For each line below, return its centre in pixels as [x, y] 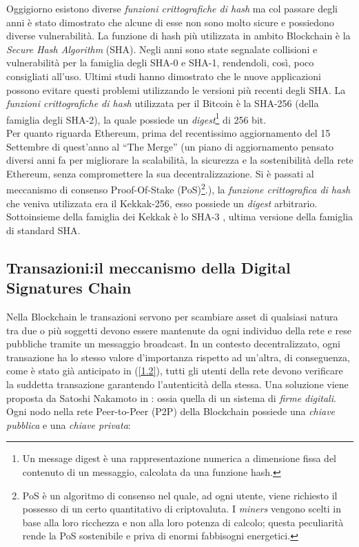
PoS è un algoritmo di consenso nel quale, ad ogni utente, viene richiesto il [180, 495]
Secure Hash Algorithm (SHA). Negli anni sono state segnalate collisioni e [162, 49]
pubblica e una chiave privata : [69, 424]
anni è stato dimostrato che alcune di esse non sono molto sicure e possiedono [170, 22]
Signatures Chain [69, 288]
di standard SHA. [43, 230]
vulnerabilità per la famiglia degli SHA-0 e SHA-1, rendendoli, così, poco [160, 63]
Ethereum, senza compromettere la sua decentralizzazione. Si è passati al [160, 173]
